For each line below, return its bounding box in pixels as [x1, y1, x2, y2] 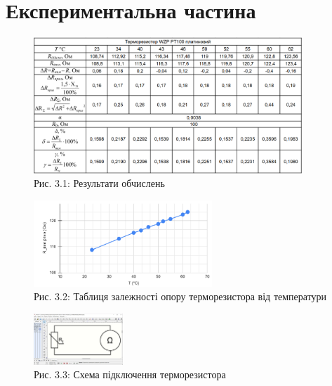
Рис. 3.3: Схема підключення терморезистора [34, 367, 226, 382]
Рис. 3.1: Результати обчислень [34, 176, 165, 191]
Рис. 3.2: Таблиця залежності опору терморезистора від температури [34, 289, 327, 304]
